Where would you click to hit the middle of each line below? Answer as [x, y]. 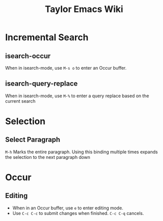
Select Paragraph [33, 140]
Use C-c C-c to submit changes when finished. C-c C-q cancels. [78, 213]
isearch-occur [28, 56]
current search [20, 101]
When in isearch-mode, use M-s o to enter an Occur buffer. [66, 68]
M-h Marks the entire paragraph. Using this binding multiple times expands [81, 152]
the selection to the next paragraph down [48, 157]
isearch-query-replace [41, 84]
